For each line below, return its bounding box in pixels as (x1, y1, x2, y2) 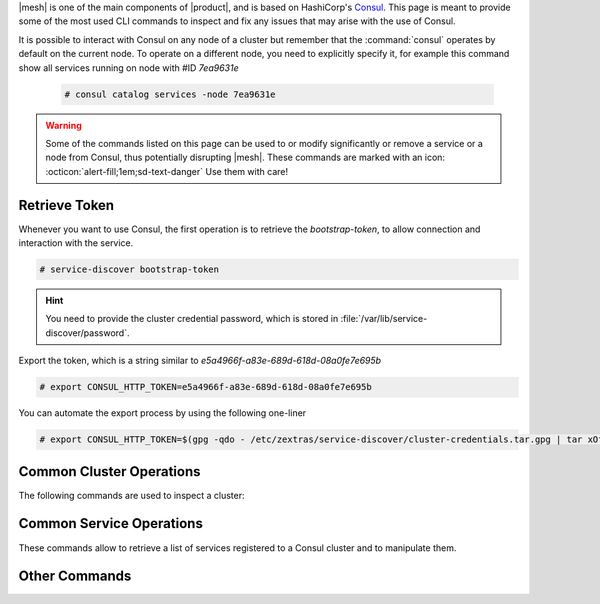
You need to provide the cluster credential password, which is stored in (45, 313, 339, 325)
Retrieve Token (18, 196, 115, 214)
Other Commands (18, 568, 132, 585)
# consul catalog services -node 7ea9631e (64, 88, 276, 100)
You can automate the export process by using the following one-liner (18, 407, 307, 419)
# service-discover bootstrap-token (39, 263, 220, 275)
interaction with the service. (18, 237, 134, 249)
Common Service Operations (18, 515, 204, 532)
